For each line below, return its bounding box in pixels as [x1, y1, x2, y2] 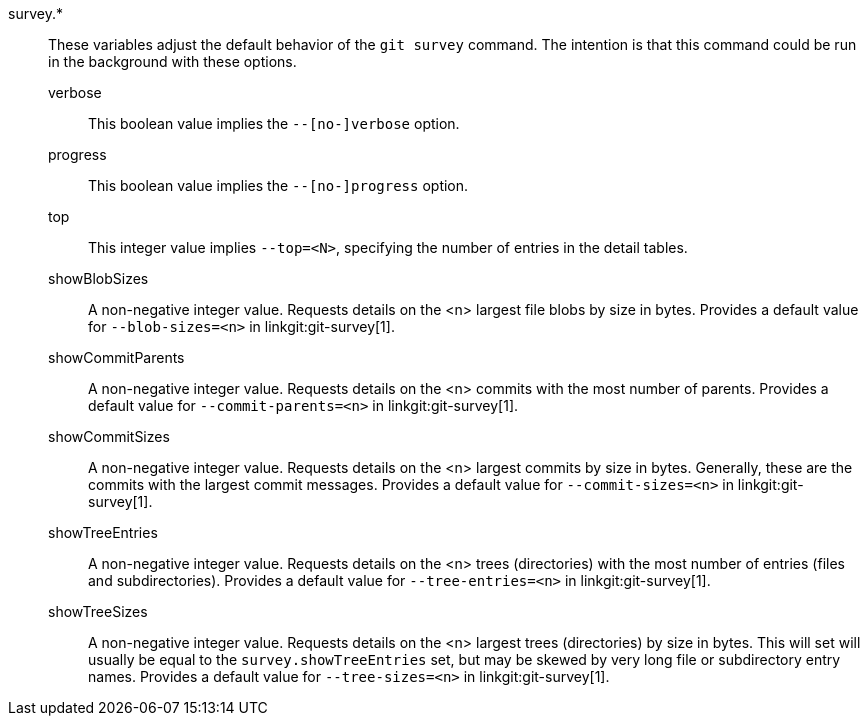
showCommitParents [48, 349, 185, 366]
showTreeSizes [48, 603, 148, 620]
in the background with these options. [48, 53, 297, 70]
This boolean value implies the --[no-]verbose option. [88, 115, 460, 132]
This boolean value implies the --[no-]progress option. [88, 177, 469, 194]
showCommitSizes [48, 428, 170, 445]
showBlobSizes [48, 270, 149, 287]
